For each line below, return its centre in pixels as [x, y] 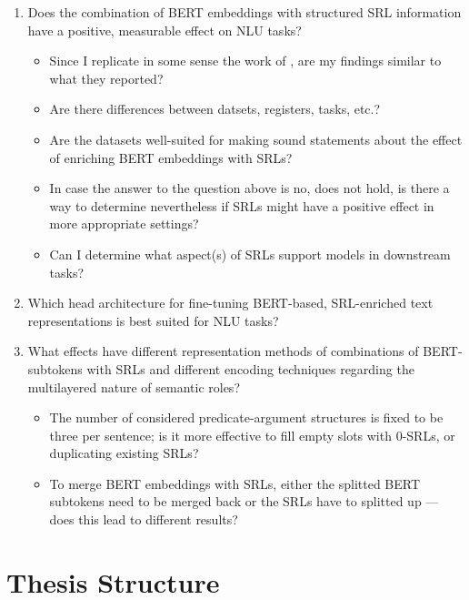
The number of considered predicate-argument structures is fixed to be [246, 417]
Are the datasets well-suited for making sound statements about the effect [256, 139]
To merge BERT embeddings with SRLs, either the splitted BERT [235, 483]
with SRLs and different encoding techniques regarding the [250, 368]
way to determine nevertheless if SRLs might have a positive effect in [242, 205]
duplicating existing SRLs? [124, 453]
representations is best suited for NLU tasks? [153, 320]
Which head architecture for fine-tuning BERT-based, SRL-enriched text [230, 303]
